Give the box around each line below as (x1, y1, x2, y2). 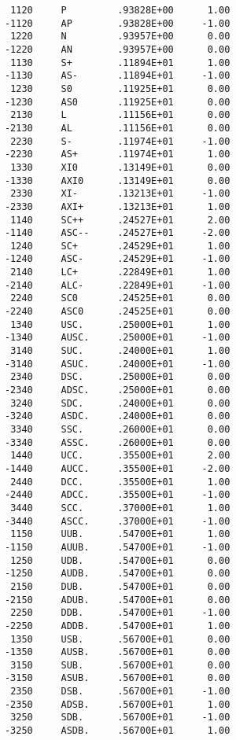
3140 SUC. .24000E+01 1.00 (10, 345, 230, 357)
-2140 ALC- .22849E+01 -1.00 (4, 279, 230, 291)
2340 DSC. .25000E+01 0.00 (10, 371, 230, 383)
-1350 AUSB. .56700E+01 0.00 (4, 646, 230, 658)
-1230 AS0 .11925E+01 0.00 (4, 96, 230, 108)
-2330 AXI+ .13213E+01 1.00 (4, 201, 230, 212)
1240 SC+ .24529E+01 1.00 (10, 240, 230, 252)
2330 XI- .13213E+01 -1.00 (10, 188, 230, 200)
